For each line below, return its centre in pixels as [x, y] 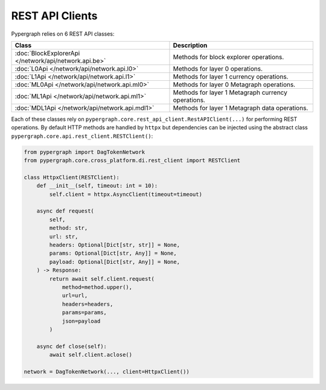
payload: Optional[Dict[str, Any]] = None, [115, 262]
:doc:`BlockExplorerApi [47, 53]
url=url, [75, 296]
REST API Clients [54, 16]
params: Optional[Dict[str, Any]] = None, [113, 253]
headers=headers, [88, 304]
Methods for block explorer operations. [229, 57]
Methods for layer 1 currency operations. [231, 77]
